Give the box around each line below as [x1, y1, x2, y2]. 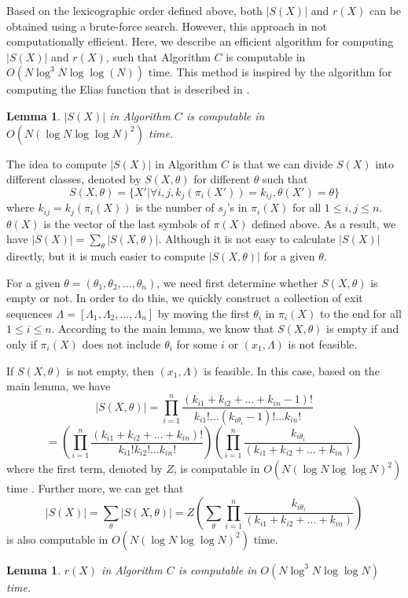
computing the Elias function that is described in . [6, 81, 250, 98]
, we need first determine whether [156, 274, 318, 290]
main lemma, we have [6, 378, 111, 394]
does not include [82, 336, 161, 353]
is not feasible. [288, 336, 358, 353]
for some [176, 336, 218, 353]
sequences [6, 305, 53, 321]
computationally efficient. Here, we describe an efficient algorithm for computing [6, 33, 394, 50]
